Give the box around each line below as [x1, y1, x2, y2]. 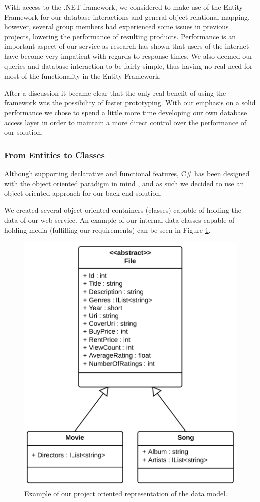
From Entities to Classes [4, 148, 105, 161]
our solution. [4, 127, 43, 137]
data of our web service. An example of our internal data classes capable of [4, 214, 235, 225]
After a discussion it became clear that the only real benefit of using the [4, 87, 226, 98]
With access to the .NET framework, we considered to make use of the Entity [4, 2, 243, 12]
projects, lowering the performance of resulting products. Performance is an [4, 31, 236, 41]
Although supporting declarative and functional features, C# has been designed [4, 168, 250, 178]
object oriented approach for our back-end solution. [4, 188, 162, 198]
